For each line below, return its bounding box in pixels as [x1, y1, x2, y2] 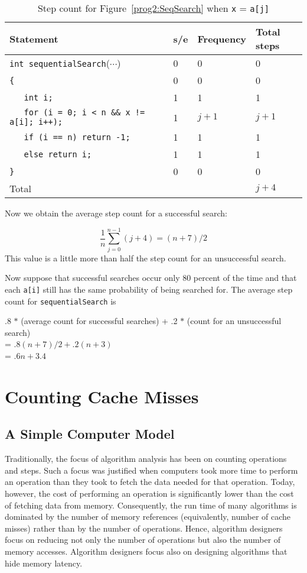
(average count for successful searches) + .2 [21, 315, 178, 327]
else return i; [24, 149, 92, 159]
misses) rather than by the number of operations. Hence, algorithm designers [5, 522, 283, 534]
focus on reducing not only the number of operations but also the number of [5, 533, 281, 546]
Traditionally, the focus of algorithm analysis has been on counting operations [5, 452, 287, 465]
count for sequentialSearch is [5, 294, 116, 307]
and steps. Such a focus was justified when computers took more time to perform [5, 464, 298, 476]
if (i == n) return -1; [24, 132, 130, 142]
